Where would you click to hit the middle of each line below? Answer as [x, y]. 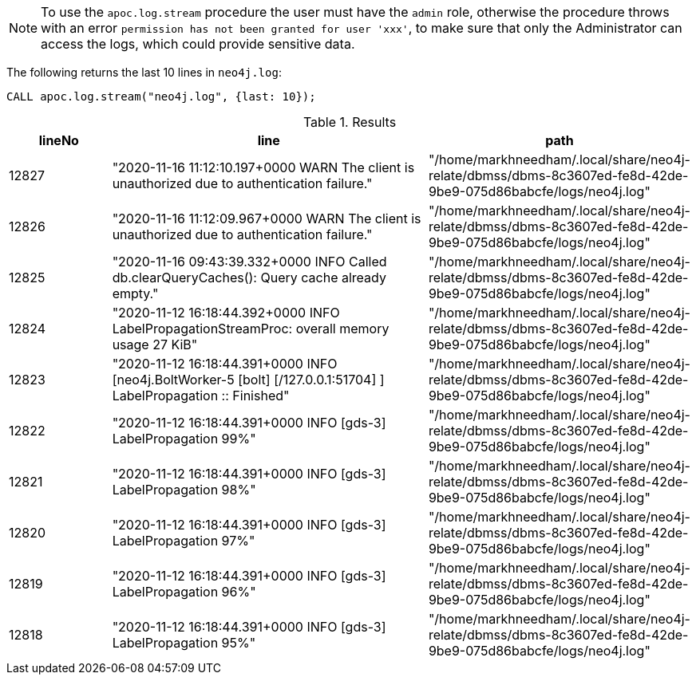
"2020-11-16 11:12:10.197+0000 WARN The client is [263, 167]
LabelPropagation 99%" [184, 439]
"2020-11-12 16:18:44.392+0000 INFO [226, 313]
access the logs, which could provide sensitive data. [198, 44]
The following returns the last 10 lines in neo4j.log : [144, 72]
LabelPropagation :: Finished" [201, 396]
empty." [135, 293]
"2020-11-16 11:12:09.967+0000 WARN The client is [267, 218]
